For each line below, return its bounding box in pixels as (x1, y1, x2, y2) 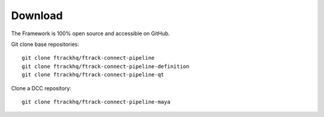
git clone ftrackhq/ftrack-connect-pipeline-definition (22, 63, 190, 70)
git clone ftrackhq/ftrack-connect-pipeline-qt (22, 72, 164, 78)
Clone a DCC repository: (11, 84, 71, 92)
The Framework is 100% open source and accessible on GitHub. (11, 30, 170, 37)
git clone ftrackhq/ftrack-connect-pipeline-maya (22, 98, 171, 105)
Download (11, 9, 63, 22)
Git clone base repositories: (11, 41, 79, 48)
